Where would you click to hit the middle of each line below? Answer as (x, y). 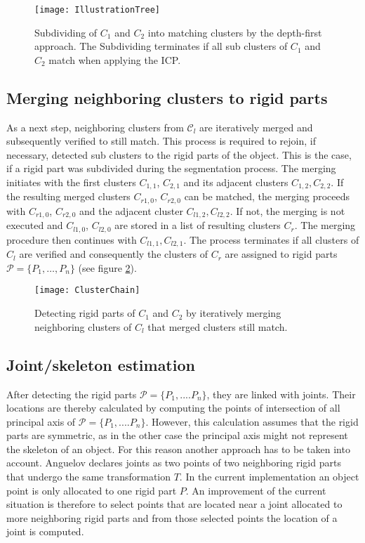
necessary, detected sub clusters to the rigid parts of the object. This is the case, (179, 154)
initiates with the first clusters (71, 182)
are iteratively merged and (256, 127)
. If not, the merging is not (287, 210)
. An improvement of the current (256, 490)
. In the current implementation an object (269, 477)
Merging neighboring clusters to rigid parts (167, 97)
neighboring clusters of (83, 326)
